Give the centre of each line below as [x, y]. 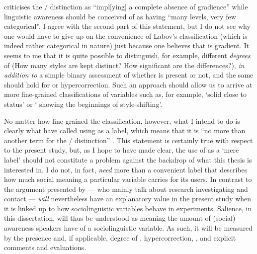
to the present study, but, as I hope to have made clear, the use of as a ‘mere [122, 150]
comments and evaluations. [45, 247]
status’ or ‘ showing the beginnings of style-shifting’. [83, 104]
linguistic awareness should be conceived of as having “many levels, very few [120, 16]
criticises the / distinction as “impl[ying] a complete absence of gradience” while [126, 6]
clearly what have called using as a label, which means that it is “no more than [125, 130]
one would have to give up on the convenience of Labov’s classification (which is [126, 36]
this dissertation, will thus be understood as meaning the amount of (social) [120, 218]
